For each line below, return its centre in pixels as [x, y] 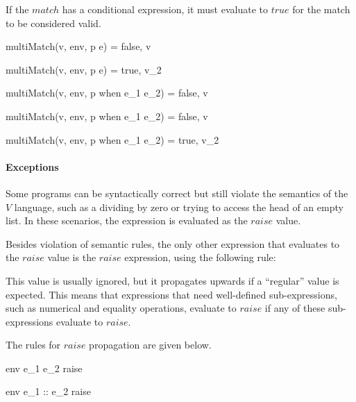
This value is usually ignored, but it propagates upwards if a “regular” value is [172, 280]
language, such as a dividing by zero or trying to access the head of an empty [179, 207]
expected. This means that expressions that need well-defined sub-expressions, [171, 294]
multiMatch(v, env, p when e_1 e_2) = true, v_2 [112, 139]
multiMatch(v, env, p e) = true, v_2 [84, 69]
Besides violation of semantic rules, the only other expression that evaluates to [173, 243]
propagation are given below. [150, 345]
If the [17, 9]
